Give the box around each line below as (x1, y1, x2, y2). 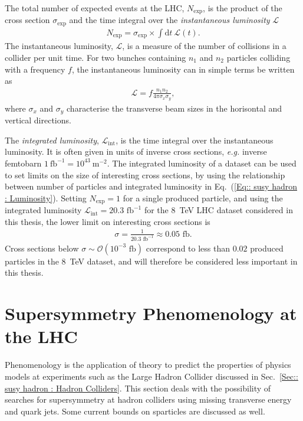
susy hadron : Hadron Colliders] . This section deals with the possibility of (5, 381, 271, 394)
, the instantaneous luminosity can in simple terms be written (71, 63, 295, 75)
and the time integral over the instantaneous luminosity (69, 14, 270, 26)
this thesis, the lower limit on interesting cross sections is (5, 215, 210, 227)
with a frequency (5, 63, 65, 75)
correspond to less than (146, 241, 230, 254)
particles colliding (226, 51, 291, 63)
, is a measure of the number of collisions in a (122, 40, 286, 52)
